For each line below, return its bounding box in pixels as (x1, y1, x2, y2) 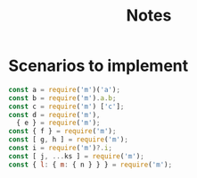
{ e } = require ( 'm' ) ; (16, 118, 101, 128)
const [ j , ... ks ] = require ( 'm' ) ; (8, 151, 144, 161)
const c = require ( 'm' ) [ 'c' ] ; (8, 102, 125, 111)
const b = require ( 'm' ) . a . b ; (8, 93, 117, 103)
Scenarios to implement (8, 55, 189, 76)
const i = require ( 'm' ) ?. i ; (8, 144, 113, 153)
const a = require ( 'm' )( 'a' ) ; (8, 85, 121, 94)
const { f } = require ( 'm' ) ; (8, 127, 117, 136)
